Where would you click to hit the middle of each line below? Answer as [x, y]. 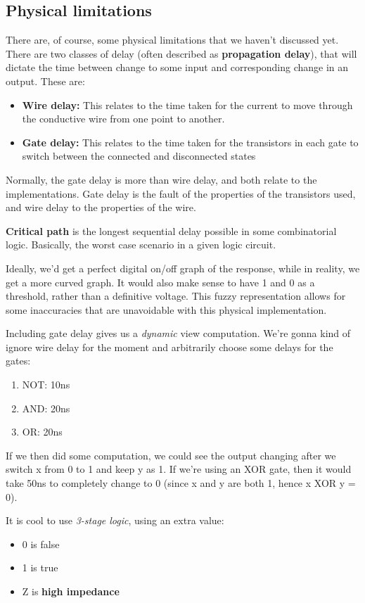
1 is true [40, 567]
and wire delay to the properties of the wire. [101, 207]
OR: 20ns [42, 432]
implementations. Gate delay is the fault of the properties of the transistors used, [181, 193]
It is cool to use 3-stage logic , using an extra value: [115, 520]
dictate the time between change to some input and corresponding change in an [177, 67]
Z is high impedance [71, 591]
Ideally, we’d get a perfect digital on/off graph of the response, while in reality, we [183, 268]
